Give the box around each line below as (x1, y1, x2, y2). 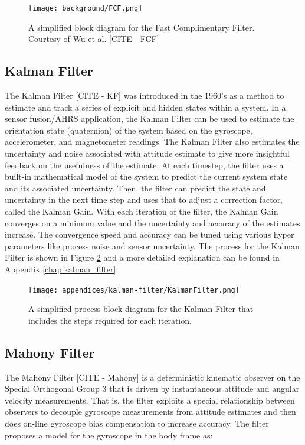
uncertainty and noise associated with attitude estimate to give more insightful (5, 147, 290, 160)
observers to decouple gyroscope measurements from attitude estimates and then (5, 405, 296, 418)
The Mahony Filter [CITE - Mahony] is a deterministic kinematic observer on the (5, 371, 300, 383)
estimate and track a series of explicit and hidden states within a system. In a (5, 100, 286, 113)
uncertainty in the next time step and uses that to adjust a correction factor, (5, 193, 283, 206)
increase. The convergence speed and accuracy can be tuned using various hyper (5, 228, 294, 241)
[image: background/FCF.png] (28, 4, 143, 12)
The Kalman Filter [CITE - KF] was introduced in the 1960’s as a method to (5, 89, 284, 102)
